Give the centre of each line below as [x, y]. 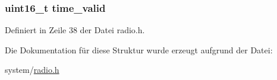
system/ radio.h [32, 70]
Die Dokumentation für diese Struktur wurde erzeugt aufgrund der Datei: [139, 49]
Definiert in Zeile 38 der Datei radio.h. [75, 30]
